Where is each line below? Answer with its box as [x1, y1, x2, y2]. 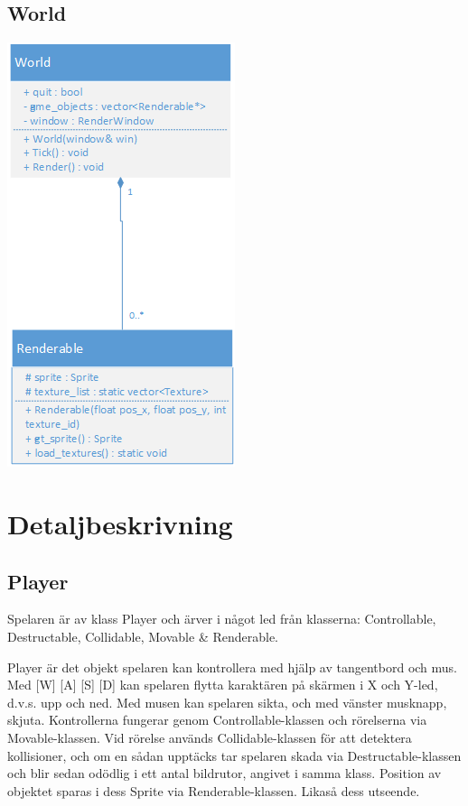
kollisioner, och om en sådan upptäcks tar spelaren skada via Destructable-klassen [7, 746, 462, 764]
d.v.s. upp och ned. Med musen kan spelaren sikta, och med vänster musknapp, [7, 692, 447, 711]
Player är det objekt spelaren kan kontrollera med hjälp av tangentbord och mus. [7, 657, 458, 676]
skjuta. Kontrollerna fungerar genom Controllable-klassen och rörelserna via [7, 710, 427, 729]
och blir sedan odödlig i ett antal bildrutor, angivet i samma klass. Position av [7, 764, 442, 783]
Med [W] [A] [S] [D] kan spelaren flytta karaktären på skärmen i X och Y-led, [7, 675, 438, 694]
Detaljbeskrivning [7, 505, 233, 542]
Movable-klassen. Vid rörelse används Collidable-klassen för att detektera [7, 727, 412, 746]
